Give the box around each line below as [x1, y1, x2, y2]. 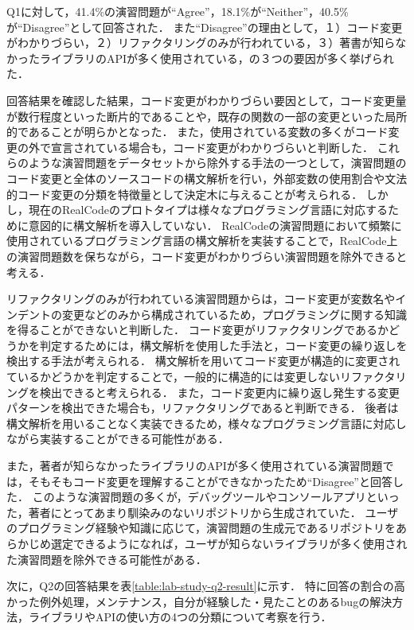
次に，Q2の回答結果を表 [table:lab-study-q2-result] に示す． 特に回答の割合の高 [6, 577, 405, 594]
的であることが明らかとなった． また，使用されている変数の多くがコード [6, 123, 389, 140]
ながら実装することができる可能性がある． [6, 430, 229, 447]
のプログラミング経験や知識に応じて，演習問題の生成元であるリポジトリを [6, 519, 396, 536]
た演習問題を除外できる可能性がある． [6, 550, 207, 567]
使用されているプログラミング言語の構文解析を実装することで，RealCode [6, 232, 387, 249]
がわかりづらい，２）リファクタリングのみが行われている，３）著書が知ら [6, 34, 396, 51]
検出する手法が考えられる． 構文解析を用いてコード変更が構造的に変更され [6, 352, 400, 369]
